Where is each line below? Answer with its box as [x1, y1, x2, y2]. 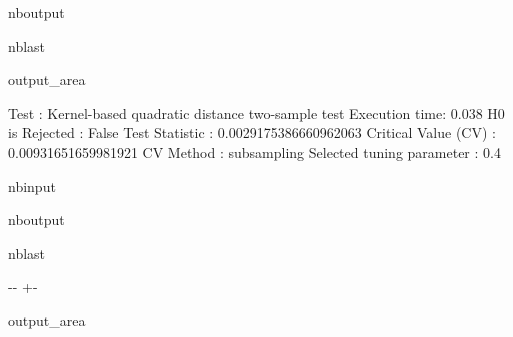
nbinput [8, 175, 56, 196]
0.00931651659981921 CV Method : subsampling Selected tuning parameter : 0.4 [8, 141, 501, 162]
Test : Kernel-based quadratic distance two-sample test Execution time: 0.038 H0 [8, 102, 505, 123]
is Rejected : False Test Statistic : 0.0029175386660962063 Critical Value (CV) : [8, 122, 496, 143]
